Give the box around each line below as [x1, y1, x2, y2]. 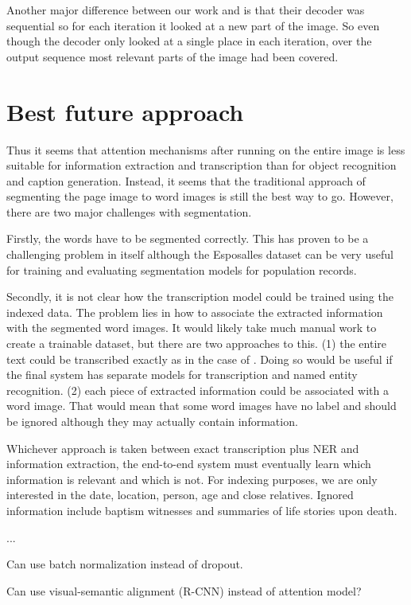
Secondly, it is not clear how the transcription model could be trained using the [6, 288, 394, 305]
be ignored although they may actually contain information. [6, 413, 298, 429]
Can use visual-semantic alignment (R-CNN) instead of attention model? [6, 582, 362, 599]
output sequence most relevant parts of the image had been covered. [6, 48, 339, 64]
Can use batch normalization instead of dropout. [6, 556, 243, 572]
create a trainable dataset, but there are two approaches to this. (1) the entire [6, 335, 386, 352]
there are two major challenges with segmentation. [6, 203, 252, 220]
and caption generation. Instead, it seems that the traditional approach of [6, 172, 366, 189]
